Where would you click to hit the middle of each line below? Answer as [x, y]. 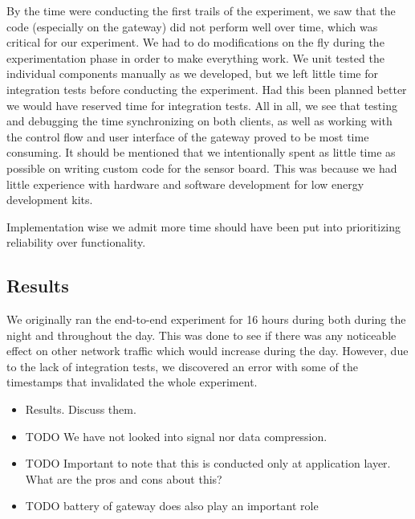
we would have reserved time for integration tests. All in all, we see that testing [202, 105]
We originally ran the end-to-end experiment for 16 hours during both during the [206, 319]
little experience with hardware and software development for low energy [185, 184]
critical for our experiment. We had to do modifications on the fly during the [195, 42]
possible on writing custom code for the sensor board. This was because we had [202, 168]
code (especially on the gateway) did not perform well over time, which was [192, 26]
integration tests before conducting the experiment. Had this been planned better [207, 89]
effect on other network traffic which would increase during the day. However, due [207, 351]
